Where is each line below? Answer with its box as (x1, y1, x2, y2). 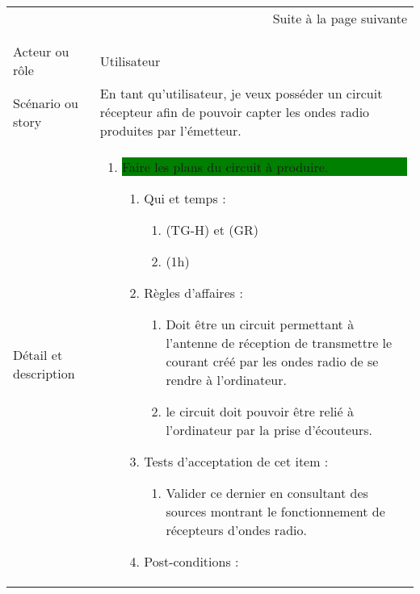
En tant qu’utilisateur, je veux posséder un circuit (99, 84, 383, 102)
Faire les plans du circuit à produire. (122, 157, 329, 176)
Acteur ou (13, 42, 69, 61)
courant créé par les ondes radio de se (166, 352, 379, 370)
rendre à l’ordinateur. (166, 370, 287, 389)
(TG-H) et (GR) (166, 220, 259, 239)
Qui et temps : (144, 189, 226, 207)
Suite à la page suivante (272, 9, 407, 27)
